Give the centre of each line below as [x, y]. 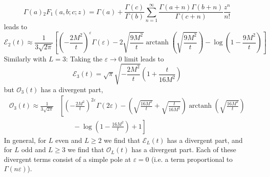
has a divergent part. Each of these [184, 149]
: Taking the [84, 58]
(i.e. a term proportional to [192, 159]
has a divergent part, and [205, 140]
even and [69, 140]
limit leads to [144, 58]
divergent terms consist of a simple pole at [67, 159]
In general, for [25, 140]
